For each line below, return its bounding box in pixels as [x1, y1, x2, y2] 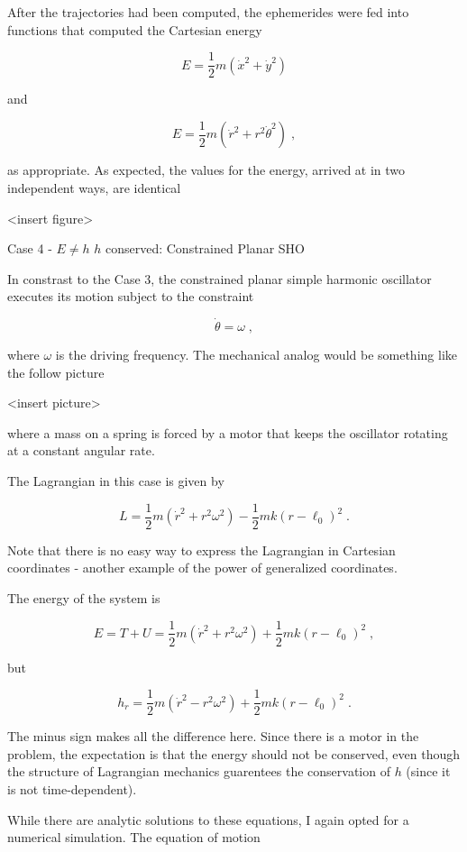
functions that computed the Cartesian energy [7, 20, 262, 39]
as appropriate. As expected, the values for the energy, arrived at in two [7, 160, 406, 179]
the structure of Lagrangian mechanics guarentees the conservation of [7, 762, 390, 781]
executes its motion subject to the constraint [7, 287, 254, 306]
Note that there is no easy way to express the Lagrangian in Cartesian [7, 540, 396, 559]
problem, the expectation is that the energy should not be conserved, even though [7, 744, 461, 763]
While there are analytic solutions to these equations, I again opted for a [7, 810, 409, 829]
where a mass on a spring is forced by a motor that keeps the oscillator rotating [7, 423, 448, 442]
